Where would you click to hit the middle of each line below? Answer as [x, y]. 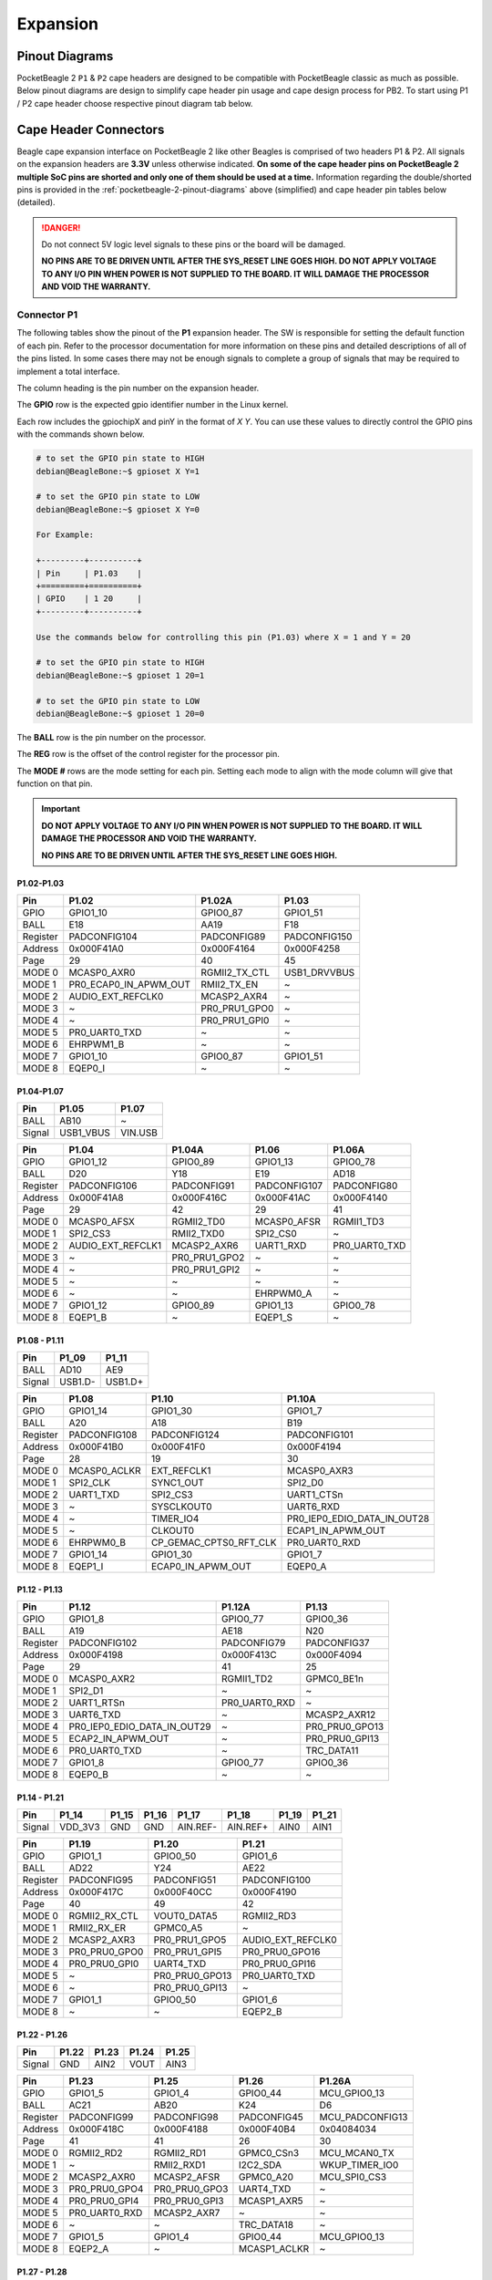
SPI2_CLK [90, 1483]
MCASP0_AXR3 [320, 1471]
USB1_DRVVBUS [319, 973]
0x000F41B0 [96, 1447]
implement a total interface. [68, 371]
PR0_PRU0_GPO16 [281, 1952]
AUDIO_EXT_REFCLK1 [115, 1246]
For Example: [65, 535]
